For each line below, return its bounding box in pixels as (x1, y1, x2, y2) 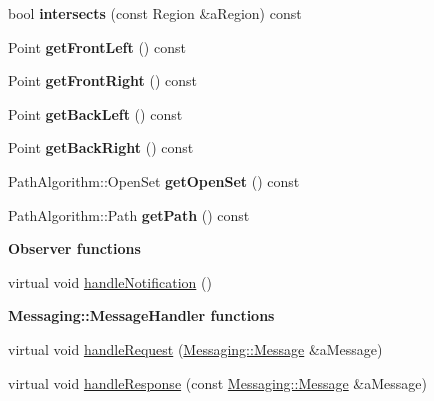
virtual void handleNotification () (8, 271, 212, 292)
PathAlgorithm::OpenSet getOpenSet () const (8, 170, 300, 191)
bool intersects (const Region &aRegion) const (8, 3, 302, 23)
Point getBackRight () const (8, 137, 194, 158)
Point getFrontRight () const (8, 70, 198, 91)
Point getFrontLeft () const (8, 36, 186, 57)
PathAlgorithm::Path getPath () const (8, 204, 250, 225)
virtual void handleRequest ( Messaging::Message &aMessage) (8, 338, 383, 359)
